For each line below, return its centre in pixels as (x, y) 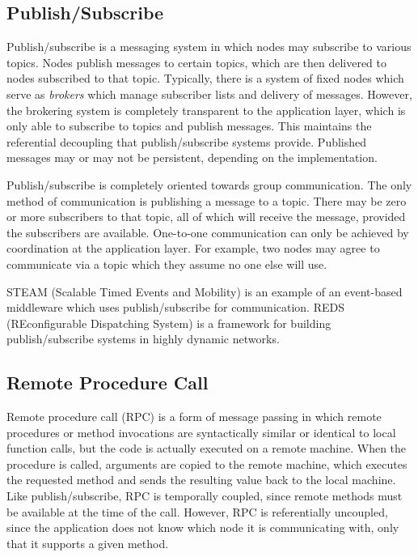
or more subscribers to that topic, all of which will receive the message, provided (206, 217)
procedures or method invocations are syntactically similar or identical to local (201, 432)
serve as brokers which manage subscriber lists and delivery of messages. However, (209, 94)
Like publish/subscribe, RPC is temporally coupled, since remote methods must (205, 496)
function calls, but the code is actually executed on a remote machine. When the (207, 448)
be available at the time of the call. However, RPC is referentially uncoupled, (197, 511)
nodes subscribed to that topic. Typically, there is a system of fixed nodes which (205, 78)
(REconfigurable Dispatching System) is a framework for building (169, 323)
